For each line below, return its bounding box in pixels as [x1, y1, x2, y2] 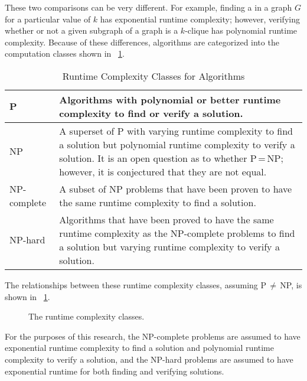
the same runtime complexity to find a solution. [59, 195, 256, 209]
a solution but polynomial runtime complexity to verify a [59, 137, 295, 151]
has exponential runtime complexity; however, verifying [100, 12, 300, 25]
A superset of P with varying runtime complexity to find [59, 123, 293, 138]
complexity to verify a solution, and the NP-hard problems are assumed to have [5, 353, 293, 365]
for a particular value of [5, 12, 91, 25]
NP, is [280, 278, 302, 291]
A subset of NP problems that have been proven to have [59, 181, 292, 196]
